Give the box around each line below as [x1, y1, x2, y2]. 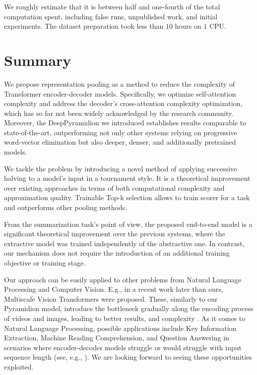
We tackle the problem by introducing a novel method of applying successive [4, 163, 237, 173]
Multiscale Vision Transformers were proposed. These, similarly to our [4, 293, 218, 304]
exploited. [4, 361, 34, 372]
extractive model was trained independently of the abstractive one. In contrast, [4, 238, 245, 248]
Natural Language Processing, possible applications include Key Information [4, 322, 237, 333]
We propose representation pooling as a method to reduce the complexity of [4, 78, 235, 89]
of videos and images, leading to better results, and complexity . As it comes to [4, 313, 246, 323]
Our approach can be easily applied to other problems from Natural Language [4, 274, 242, 284]
